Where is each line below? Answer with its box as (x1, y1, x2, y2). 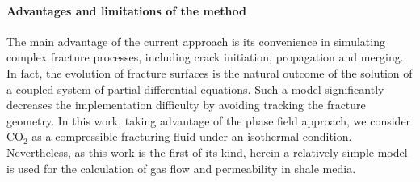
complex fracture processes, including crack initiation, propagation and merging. (6, 49, 404, 66)
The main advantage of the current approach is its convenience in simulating (6, 32, 385, 49)
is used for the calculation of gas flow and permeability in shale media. (6, 159, 356, 176)
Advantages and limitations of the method (6, 2, 246, 19)
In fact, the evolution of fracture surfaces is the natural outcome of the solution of (6, 64, 413, 81)
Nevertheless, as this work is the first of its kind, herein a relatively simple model (6, 143, 408, 160)
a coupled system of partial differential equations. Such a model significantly (6, 80, 384, 97)
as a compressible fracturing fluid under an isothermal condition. (31, 128, 352, 145)
